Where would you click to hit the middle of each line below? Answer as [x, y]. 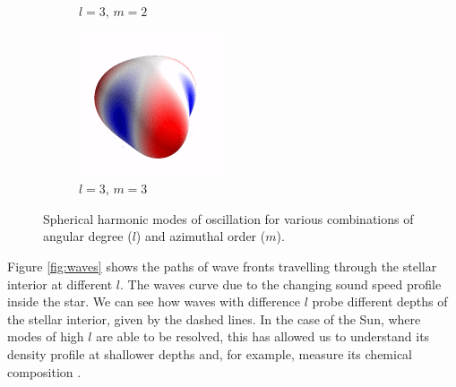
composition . [44, 371]
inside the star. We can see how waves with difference [154, 301]
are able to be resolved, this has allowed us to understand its [263, 336]
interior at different [60, 284]
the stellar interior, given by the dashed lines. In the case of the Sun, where [214, 318]
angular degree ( [88, 236]
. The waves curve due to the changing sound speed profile [281, 284]
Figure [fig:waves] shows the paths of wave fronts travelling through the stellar [222, 266]
